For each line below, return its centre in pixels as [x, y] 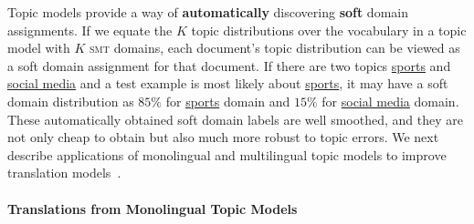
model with [39, 48]
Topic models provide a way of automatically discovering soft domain [208, 12]
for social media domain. [390, 101]
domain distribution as [71, 101]
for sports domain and [228, 101]
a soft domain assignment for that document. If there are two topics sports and [229, 65]
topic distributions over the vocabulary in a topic [329, 30]
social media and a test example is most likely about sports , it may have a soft [228, 83]
